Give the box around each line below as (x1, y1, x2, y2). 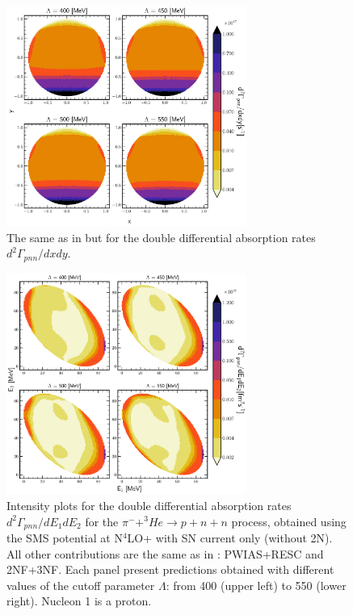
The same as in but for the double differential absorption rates (6, 228, 316, 245)
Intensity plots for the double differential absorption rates (6, 497, 292, 513)
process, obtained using (231, 512, 347, 529)
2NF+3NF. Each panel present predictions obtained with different (6, 561, 334, 578)
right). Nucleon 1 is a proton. (6, 592, 152, 609)
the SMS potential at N (6, 529, 123, 546)
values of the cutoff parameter (6, 576, 155, 593)
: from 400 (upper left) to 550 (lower (166, 576, 347, 593)
